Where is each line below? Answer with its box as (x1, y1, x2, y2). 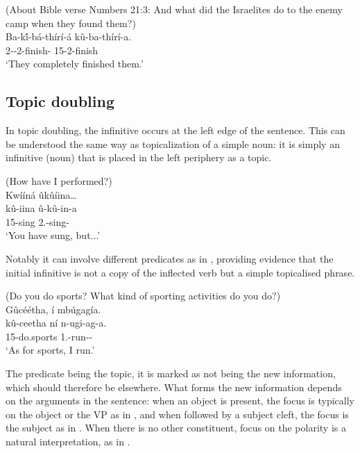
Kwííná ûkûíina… (6, 187, 77, 201)
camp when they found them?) (6, 15, 136, 30)
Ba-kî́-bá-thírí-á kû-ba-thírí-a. (6, 29, 132, 44)
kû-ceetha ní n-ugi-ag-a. (6, 315, 107, 330)
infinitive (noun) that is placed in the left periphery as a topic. (6, 150, 272, 165)
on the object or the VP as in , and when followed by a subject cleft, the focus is (6, 406, 349, 421)
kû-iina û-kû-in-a (6, 201, 77, 215)
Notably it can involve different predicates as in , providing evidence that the (6, 251, 334, 265)
